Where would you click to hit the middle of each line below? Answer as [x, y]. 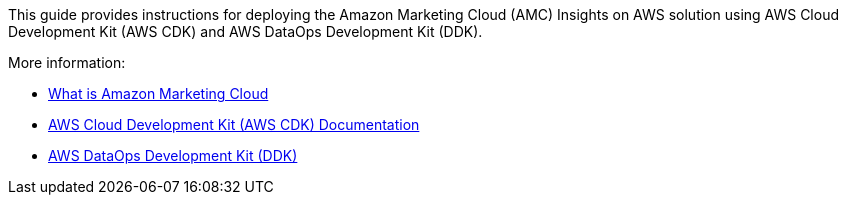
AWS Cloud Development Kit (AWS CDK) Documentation [234, 124]
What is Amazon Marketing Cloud [158, 93]
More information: [67, 62]
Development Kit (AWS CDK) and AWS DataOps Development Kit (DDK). [245, 31]
